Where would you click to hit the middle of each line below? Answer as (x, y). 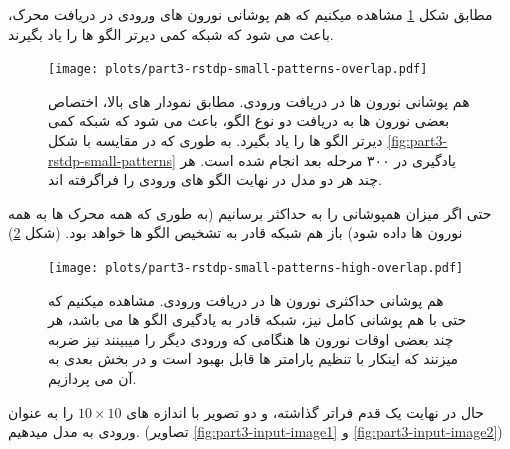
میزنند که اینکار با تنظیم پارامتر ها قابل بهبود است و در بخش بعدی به (253, 358)
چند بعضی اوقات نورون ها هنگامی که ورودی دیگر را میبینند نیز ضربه (251, 338)
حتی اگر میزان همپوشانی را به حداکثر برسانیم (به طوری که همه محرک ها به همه (250, 212)
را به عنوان (41, 411)
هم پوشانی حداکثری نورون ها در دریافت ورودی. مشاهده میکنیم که (246, 299)
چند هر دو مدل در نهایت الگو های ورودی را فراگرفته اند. (215, 179)
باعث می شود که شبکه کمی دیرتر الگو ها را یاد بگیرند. (171, 33)
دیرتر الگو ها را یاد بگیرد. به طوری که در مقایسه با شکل (215, 140)
